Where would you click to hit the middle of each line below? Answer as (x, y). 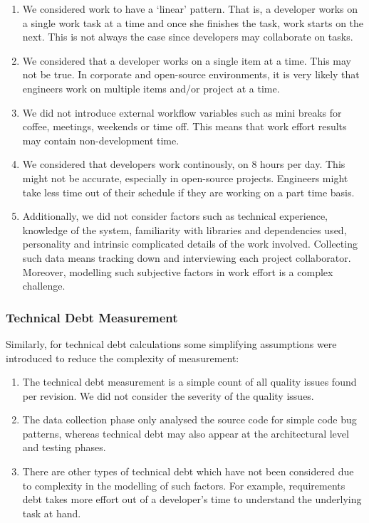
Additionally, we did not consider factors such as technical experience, (175, 216)
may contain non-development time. (101, 140)
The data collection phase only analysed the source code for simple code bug (189, 419)
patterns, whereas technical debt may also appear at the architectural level (186, 433)
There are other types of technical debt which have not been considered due (188, 471)
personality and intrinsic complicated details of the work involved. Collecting (190, 244)
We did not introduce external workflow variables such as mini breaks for (182, 112)
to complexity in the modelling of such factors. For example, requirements (184, 485)
